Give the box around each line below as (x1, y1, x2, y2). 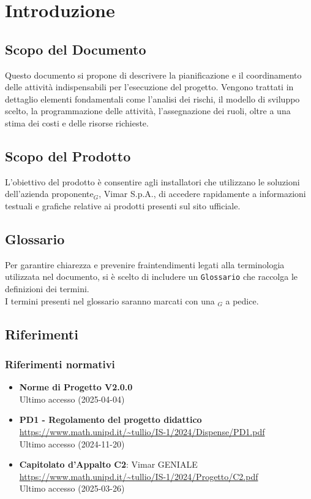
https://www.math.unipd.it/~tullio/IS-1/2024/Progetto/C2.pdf (19, 470, 258, 482)
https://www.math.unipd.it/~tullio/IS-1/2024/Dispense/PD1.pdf (19, 425, 265, 438)
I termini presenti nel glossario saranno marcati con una (5, 294, 215, 307)
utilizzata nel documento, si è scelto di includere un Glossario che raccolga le (5, 270, 298, 283)
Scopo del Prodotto (5, 146, 131, 165)
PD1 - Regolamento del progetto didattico (19, 413, 202, 426)
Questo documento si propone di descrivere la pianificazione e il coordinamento (5, 68, 302, 81)
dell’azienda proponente (5, 187, 94, 200)
